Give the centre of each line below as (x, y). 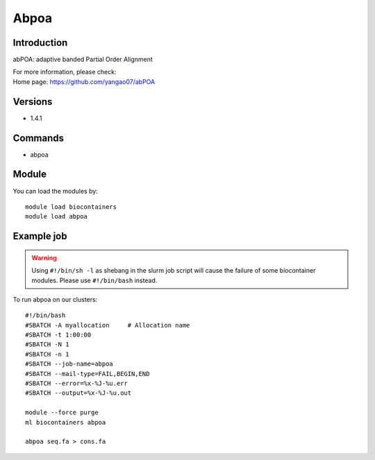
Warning (44, 257)
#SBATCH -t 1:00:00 (58, 335)
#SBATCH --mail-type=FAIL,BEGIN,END (87, 374)
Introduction (40, 43)
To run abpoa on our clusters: (55, 299)
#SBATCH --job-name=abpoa (69, 364)
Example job (40, 236)
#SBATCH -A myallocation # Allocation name (108, 325)
